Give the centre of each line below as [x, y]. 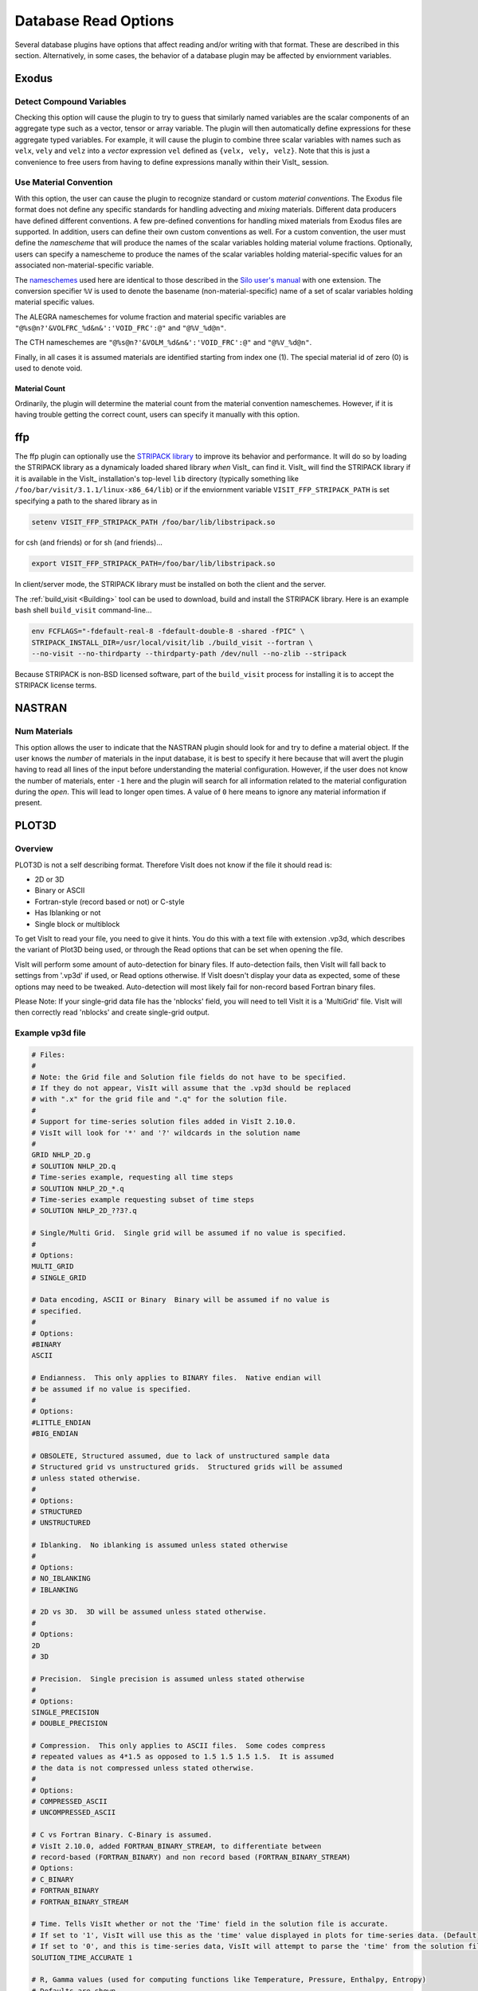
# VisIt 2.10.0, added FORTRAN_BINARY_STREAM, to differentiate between [176, 1846]
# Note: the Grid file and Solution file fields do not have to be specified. [189, 1077]
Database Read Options [94, 21]
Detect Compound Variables [71, 101]
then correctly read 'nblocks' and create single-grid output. [112, 1012]
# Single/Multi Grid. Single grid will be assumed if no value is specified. [189, 1233]
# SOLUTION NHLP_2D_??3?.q [84, 1211]
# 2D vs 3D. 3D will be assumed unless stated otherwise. [149, 1612]
